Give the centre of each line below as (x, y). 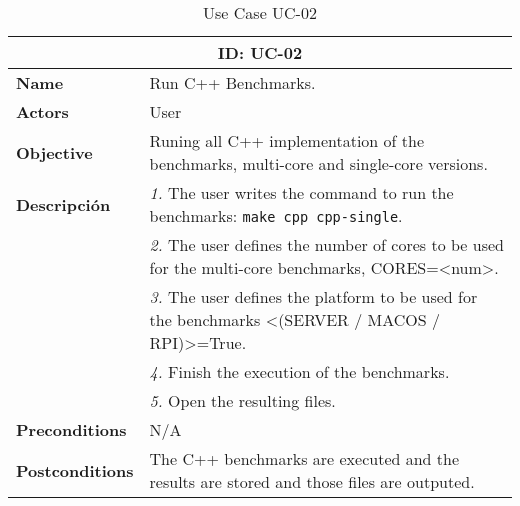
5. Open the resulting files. (242, 400)
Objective (54, 152)
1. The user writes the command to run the (301, 192)
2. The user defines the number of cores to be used (326, 244)
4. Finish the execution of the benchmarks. (299, 371)
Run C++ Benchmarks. (232, 82)
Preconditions (71, 429)
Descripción (63, 204)
